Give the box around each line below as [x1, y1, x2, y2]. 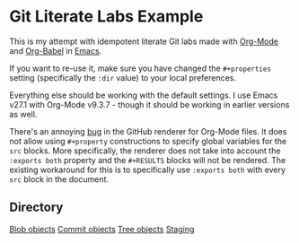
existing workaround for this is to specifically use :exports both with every [9, 164, 286, 175]
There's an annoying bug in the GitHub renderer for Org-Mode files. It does [9, 126, 287, 136]
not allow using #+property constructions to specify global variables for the [9, 135, 287, 146]
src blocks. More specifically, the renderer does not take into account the [9, 145, 281, 156]
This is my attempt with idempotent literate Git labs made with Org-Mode [9, 36, 278, 47]
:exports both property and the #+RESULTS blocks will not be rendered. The [9, 154, 286, 165]
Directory [9, 200, 64, 215]
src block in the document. [9, 173, 110, 185]
